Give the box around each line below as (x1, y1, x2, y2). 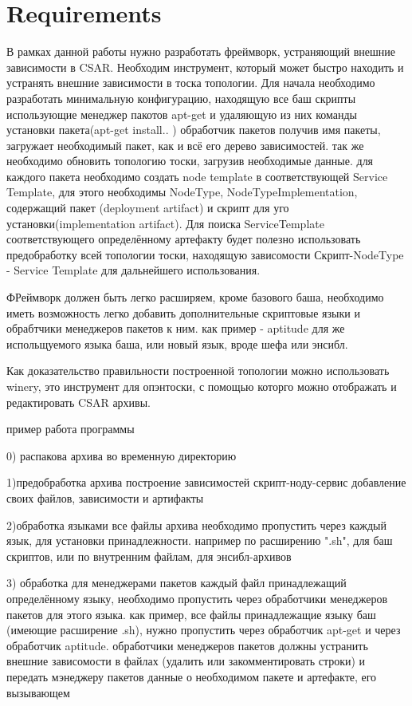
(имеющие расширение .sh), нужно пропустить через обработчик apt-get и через (6, 621, 401, 638)
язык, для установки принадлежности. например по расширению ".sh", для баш (6, 532, 393, 549)
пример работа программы (6, 420, 135, 437)
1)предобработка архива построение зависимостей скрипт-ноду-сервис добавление (6, 474, 406, 491)
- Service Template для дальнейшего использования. (6, 262, 261, 278)
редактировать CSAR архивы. (6, 393, 151, 410)
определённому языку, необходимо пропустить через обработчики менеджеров (6, 590, 388, 606)
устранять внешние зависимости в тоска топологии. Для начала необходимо (6, 74, 375, 91)
